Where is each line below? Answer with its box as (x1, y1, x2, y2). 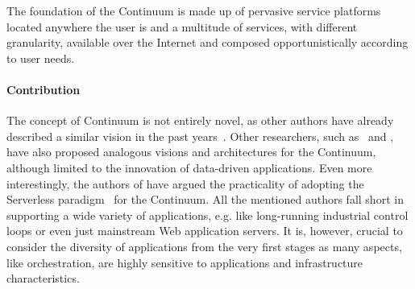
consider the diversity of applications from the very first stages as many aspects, (6, 237, 402, 254)
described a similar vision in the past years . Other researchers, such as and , (6, 127, 394, 144)
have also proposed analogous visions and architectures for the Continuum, (6, 143, 376, 160)
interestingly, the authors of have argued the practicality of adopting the (6, 175, 364, 192)
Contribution (6, 81, 81, 97)
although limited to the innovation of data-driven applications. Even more (6, 159, 372, 175)
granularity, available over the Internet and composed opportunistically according (6, 34, 409, 51)
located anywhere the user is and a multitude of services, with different (6, 18, 358, 35)
